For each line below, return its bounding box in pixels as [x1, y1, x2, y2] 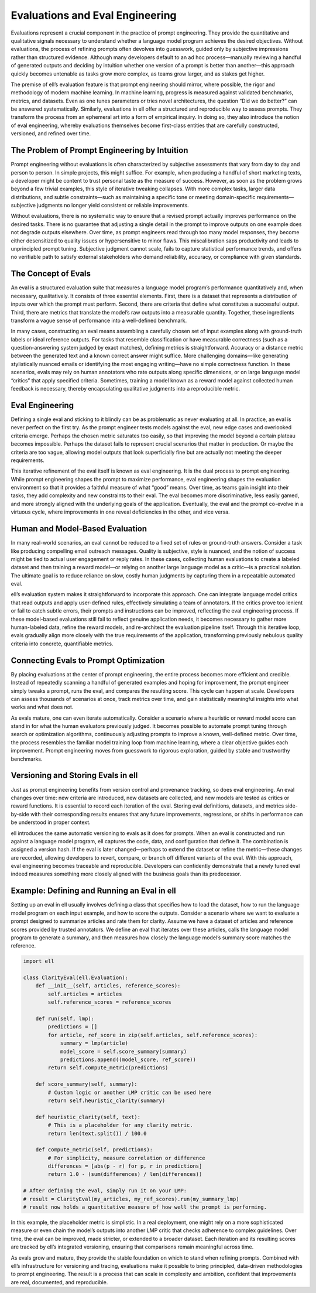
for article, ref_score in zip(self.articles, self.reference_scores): [47, 1031, 258, 1038]
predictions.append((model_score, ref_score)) [60, 1056, 196, 1063]
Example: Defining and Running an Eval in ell [11, 886, 177, 896]
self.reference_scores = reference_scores [47, 999, 172, 1005]
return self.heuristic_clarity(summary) [47, 1097, 166, 1104]
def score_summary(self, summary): [35, 1081, 138, 1087]
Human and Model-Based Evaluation [11, 524, 147, 534]
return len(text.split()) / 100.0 [47, 1130, 147, 1137]
